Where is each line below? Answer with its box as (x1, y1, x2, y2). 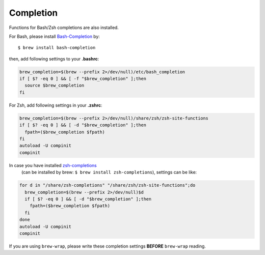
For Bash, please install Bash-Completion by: (9, 33, 100, 39)
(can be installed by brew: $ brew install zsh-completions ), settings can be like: (21, 170, 197, 175)
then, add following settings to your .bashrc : (9, 56, 99, 61)
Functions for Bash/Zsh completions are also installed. (9, 25, 119, 30)
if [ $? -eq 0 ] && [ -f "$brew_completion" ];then (19, 76, 147, 82)
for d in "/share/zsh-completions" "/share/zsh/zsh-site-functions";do (19, 182, 196, 188)
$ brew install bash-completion (18, 45, 96, 51)
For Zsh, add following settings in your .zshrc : (9, 102, 103, 108)
